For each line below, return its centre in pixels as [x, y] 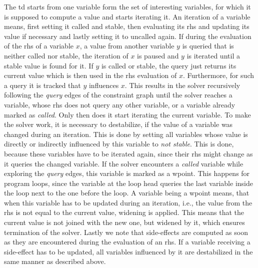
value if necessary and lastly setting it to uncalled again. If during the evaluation [128, 36]
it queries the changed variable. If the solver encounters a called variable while [124, 163]
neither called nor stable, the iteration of [66, 55]
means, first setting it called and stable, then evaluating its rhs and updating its [127, 26]
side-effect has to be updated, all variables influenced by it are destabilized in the [128, 251]
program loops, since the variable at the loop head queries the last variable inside [128, 183]
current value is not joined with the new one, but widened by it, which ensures [124, 222]
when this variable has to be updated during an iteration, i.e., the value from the [128, 202]
